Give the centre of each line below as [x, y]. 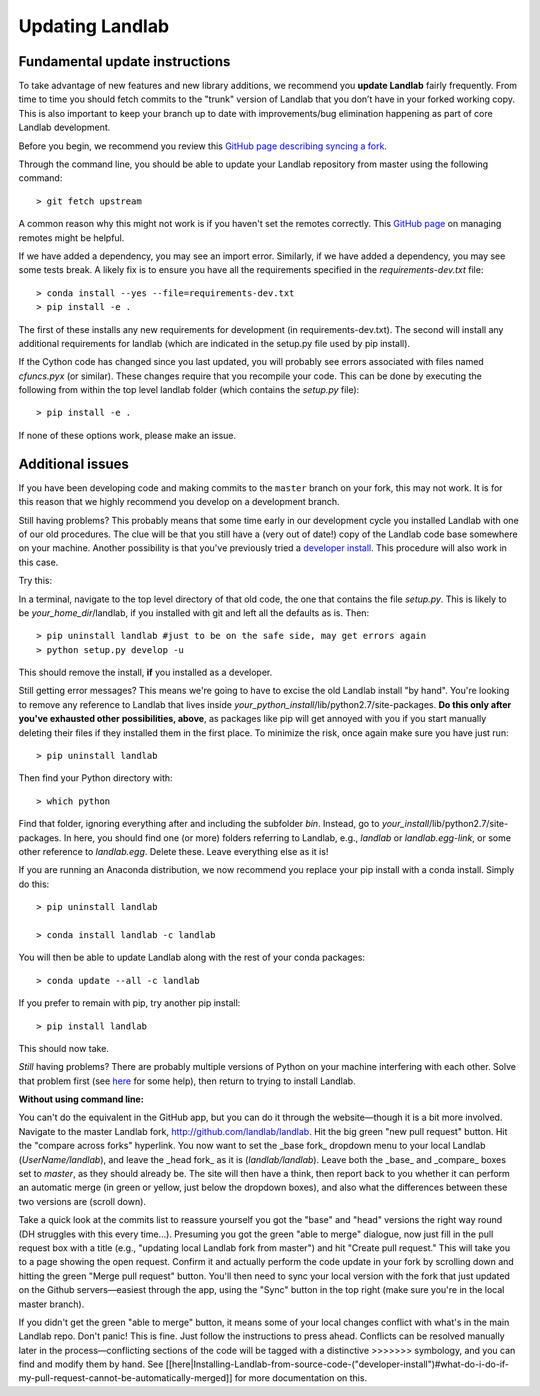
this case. [38, 562]
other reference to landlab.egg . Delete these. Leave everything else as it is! [173, 851]
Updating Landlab [94, 26]
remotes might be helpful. [71, 237]
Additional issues [74, 463]
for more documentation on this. [301, 1378]
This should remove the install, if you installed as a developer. [145, 672]
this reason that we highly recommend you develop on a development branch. [179, 502]
